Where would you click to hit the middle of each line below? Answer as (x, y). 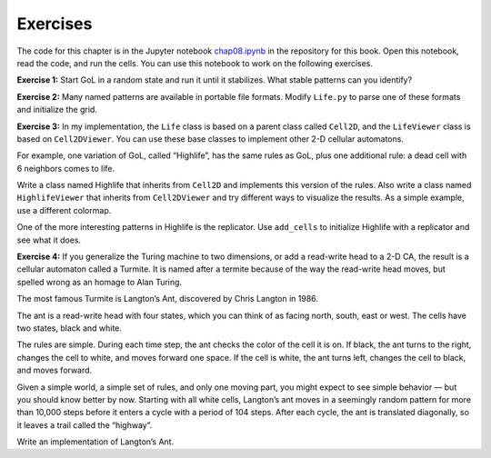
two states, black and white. (70, 328)
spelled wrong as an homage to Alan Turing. (99, 282)
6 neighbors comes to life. (66, 168)
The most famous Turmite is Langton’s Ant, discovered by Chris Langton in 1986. (167, 299)
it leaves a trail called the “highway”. (85, 425)
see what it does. (49, 240)
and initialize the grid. (57, 110)
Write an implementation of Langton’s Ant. (95, 442)
